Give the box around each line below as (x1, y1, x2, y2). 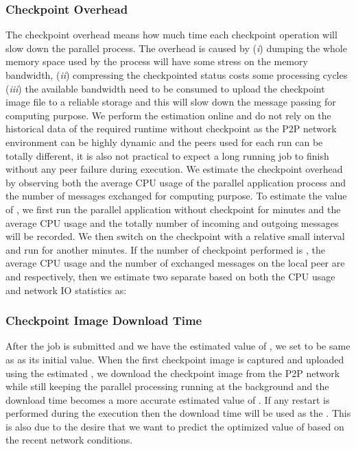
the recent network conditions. (5, 433, 133, 447)
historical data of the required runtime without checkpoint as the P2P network (5, 121, 337, 136)
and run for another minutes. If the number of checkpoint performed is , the (5, 242, 325, 256)
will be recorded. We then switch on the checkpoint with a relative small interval (5, 229, 345, 243)
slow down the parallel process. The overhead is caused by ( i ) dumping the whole (5, 40, 347, 55)
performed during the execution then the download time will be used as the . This (5, 406, 351, 420)
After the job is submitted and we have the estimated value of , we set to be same (5, 339, 351, 353)
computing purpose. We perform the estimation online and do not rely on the (5, 108, 331, 122)
